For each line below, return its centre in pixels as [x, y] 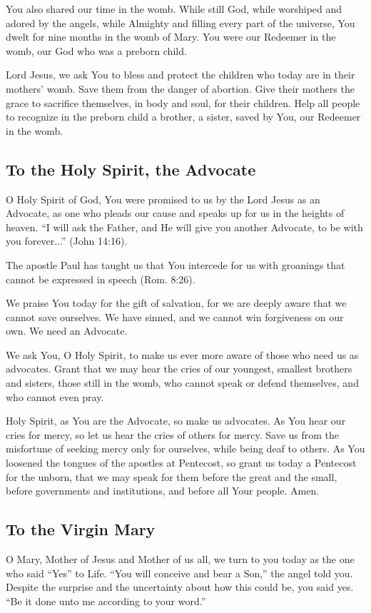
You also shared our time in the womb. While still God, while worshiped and [174, 9]
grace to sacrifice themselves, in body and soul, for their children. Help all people [183, 102]
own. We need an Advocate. [67, 331]
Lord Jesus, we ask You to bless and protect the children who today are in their [181, 75]
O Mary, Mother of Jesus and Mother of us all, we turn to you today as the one [180, 559]
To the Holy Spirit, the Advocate [131, 169]
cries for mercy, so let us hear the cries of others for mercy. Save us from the [173, 434]
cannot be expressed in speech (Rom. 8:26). [101, 279]
